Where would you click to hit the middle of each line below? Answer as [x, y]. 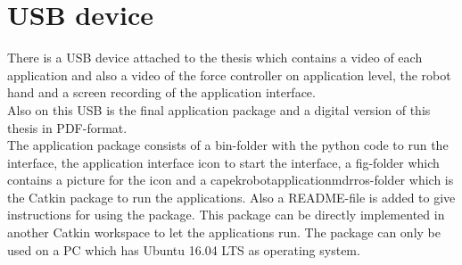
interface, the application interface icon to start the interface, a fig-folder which [223, 162]
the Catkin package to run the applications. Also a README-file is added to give [231, 197]
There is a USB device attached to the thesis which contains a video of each [215, 58]
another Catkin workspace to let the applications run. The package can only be [224, 232]
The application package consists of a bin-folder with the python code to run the [228, 145]
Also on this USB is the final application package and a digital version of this [219, 109]
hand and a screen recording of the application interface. [161, 92]
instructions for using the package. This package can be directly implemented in [226, 215]
